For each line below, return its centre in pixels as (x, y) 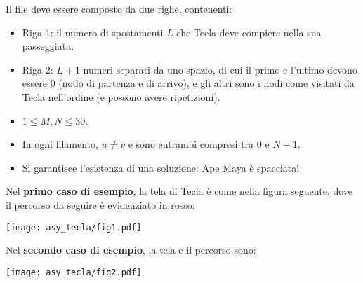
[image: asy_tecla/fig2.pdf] (74, 272)
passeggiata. (48, 46)
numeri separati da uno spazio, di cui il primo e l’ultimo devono (220, 69)
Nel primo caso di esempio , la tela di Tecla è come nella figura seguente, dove (179, 191)
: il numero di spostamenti (107, 32)
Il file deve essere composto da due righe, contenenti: (119, 8)
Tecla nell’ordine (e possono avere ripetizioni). (121, 96)
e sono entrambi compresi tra (191, 144)
